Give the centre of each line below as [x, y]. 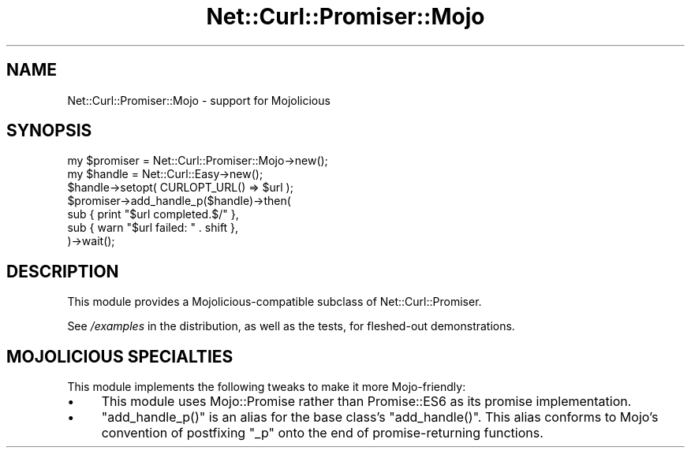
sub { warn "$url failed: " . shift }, [153, 228]
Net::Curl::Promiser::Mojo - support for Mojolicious [199, 100]
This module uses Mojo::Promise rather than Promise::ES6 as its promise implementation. [366, 402]
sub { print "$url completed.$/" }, [153, 214]
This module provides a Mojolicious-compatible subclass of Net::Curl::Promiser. [275, 302]
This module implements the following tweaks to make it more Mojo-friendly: [267, 387]
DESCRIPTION [63, 271]
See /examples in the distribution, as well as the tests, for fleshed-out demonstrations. [291, 326]
